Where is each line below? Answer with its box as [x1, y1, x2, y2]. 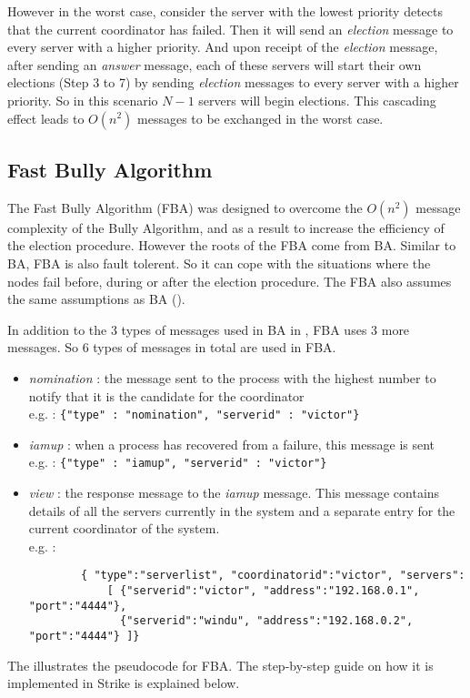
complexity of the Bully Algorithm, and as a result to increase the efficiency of [7, 217, 445, 237]
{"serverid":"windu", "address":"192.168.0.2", [120, 614, 414, 628]
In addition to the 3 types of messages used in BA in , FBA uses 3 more [7, 319, 410, 339]
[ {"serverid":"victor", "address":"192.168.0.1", [106, 584, 420, 598]
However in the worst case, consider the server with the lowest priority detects [7, 2, 443, 20]
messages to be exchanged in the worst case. [137, 108, 384, 127]
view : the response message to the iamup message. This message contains [28, 483, 440, 502]
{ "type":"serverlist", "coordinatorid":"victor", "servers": [81, 569, 465, 582]
